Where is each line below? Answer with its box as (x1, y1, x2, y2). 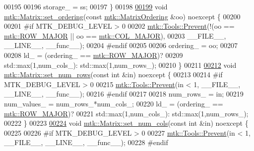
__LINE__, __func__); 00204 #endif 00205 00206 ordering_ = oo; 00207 (4, 40, 238, 50)
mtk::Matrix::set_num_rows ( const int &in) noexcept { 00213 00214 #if (4, 69, 223, 80)
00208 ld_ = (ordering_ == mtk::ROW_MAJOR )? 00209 (4, 50, 183, 60)
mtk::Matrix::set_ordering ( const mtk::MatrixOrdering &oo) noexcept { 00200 (4, 11, 241, 21)
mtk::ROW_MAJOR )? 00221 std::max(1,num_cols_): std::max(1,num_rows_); (4, 108, 249, 118)
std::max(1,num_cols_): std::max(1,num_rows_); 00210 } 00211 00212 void (4, 59, 237, 70)
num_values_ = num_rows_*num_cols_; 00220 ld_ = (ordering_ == (4, 98, 223, 108)
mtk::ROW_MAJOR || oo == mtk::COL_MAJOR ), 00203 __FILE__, (4, 30, 226, 41)
